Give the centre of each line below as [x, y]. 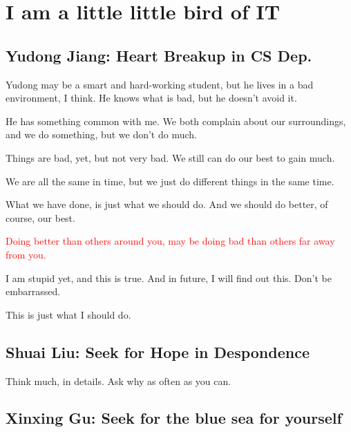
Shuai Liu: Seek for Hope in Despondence [158, 351]
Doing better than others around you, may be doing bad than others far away [170, 241]
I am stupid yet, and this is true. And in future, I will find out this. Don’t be [169, 278]
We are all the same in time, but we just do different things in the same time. [170, 181]
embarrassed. [33, 291]
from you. [26, 254]
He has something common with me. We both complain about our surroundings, [176, 121]
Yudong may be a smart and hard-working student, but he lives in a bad [160, 84]
